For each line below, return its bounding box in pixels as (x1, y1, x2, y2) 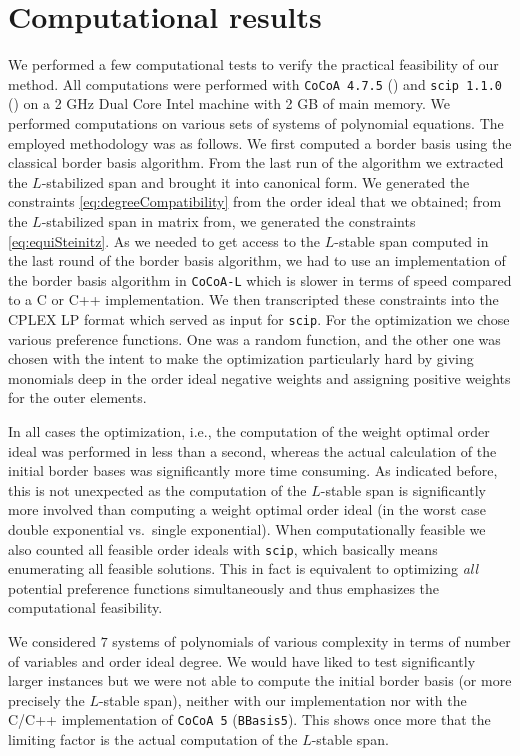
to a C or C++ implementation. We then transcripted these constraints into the (8, 289, 499, 310)
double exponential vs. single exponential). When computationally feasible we (8, 518, 486, 539)
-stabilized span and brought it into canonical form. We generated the (41, 171, 470, 192)
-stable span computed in (334, 230, 489, 251)
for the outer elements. (8, 387, 147, 408)
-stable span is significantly (320, 479, 486, 500)
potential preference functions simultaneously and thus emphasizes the (8, 577, 440, 598)
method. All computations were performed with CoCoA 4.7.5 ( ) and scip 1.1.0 (8, 73, 502, 94)
